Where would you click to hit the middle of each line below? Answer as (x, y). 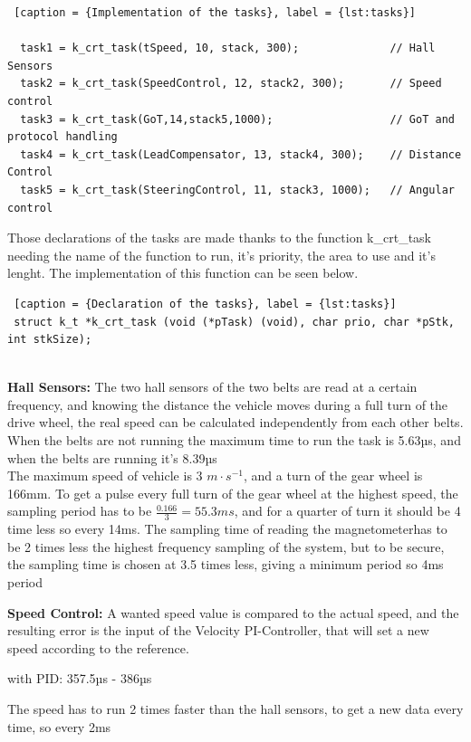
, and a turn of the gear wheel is (333, 476)
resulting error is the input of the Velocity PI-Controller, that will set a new (218, 630)
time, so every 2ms (59, 726)
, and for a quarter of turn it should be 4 (347, 511)
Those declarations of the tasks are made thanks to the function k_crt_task (220, 238)
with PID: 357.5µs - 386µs (80, 678)
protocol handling (62, 137)
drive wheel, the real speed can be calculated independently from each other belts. (235, 422)
